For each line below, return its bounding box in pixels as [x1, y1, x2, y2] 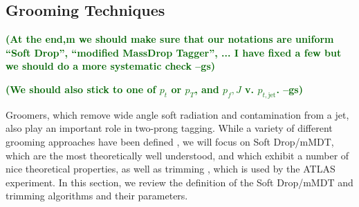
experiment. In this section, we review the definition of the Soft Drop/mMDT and [6, 175, 353, 189]
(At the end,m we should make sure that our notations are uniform [6, 32, 334, 46]
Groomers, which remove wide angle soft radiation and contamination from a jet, [6, 107, 349, 121]
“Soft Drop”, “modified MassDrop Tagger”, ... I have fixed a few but [6, 45, 342, 59]
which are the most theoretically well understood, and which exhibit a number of [6, 148, 349, 162]
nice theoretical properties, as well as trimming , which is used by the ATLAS [6, 161, 335, 176]
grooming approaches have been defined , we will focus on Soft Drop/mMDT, [6, 134, 334, 148]
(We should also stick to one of [6, 81, 156, 96]
